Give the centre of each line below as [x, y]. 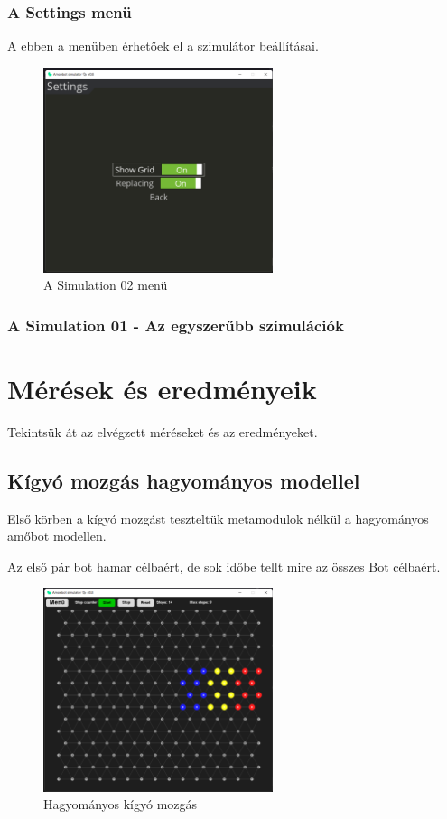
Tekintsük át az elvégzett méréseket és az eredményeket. [163, 431]
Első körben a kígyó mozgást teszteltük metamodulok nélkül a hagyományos [218, 518]
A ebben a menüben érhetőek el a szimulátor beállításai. [163, 46]
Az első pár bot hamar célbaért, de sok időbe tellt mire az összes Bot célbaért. [224, 566]
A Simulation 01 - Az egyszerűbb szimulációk [176, 325]
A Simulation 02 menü [106, 285]
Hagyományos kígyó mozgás [121, 804]
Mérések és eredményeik [162, 388]
